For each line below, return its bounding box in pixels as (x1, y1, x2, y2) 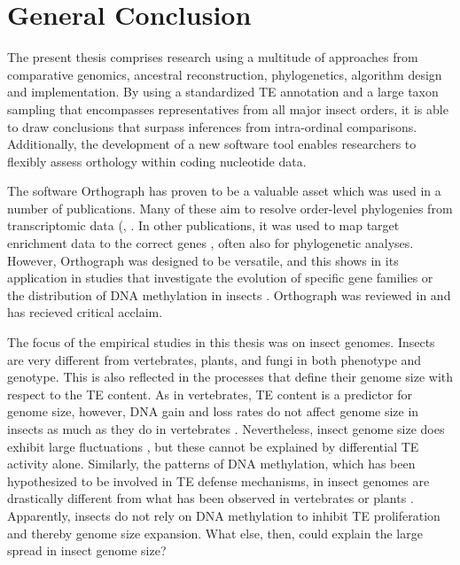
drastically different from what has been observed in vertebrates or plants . (7, 489, 414, 507)
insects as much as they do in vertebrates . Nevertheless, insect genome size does (7, 420, 445, 437)
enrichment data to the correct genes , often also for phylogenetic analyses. (7, 234, 414, 252)
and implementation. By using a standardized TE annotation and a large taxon (7, 82, 439, 101)
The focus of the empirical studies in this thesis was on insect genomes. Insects (7, 333, 435, 352)
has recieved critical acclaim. (7, 303, 163, 321)
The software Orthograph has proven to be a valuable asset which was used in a (7, 182, 441, 200)
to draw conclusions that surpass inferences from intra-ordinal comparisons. (7, 117, 417, 135)
